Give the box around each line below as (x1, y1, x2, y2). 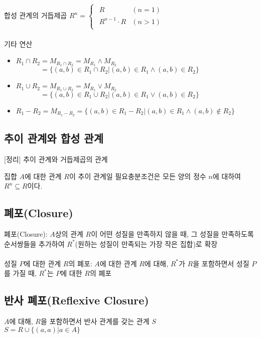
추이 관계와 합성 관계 (4, 130, 104, 146)
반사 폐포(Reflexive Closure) (4, 292, 149, 308)
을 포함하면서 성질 (193, 258, 249, 268)
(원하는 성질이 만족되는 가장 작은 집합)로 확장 (75, 238, 218, 249)
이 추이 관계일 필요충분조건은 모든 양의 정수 (69, 171, 206, 181)
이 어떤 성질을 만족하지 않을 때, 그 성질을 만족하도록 (91, 229, 254, 239)
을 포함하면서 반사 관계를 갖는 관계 (41, 316, 150, 326)
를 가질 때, (4, 268, 37, 278)
